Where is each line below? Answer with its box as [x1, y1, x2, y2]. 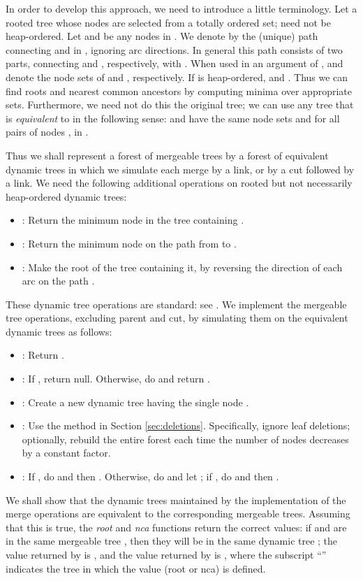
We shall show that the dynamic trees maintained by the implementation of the [6, 492, 346, 507]
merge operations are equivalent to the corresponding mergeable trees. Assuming [6, 506, 350, 521]
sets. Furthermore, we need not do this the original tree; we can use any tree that [6, 97, 354, 112]
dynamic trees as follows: [6, 324, 112, 338]
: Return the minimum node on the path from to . [22, 236, 237, 250]
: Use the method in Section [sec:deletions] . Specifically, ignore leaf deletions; [22, 418, 350, 433]
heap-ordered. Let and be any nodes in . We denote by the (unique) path [6, 29, 318, 43]
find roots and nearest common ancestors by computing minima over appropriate [6, 83, 352, 98]
